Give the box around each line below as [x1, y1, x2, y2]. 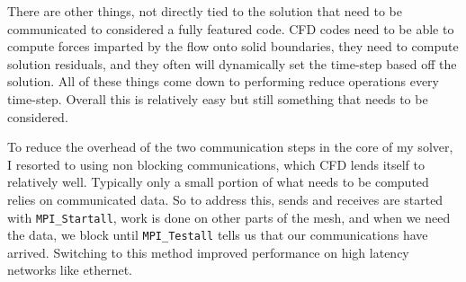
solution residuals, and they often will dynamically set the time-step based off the [7, 54, 457, 73]
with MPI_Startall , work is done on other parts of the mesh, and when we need [7, 207, 451, 226]
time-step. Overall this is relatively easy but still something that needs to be [7, 89, 428, 108]
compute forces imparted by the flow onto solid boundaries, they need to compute [7, 37, 459, 56]
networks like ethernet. [7, 260, 132, 279]
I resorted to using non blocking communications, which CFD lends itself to [7, 154, 426, 173]
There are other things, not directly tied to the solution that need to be [7, 2, 402, 20]
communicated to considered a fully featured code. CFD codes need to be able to [7, 19, 454, 38]
